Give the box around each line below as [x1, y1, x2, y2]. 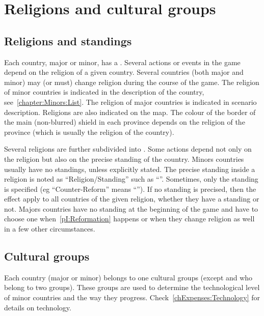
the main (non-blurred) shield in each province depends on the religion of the [4, 117, 245, 127]
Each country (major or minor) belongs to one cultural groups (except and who [4, 272, 253, 282]
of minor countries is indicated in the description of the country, [4, 87, 204, 97]
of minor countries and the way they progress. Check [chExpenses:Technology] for [4, 292, 260, 303]
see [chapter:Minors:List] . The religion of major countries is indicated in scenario [4, 96, 257, 107]
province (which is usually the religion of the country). [4, 126, 174, 137]
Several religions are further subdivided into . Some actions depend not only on [4, 143, 252, 154]
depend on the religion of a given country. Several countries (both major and [4, 67, 244, 77]
